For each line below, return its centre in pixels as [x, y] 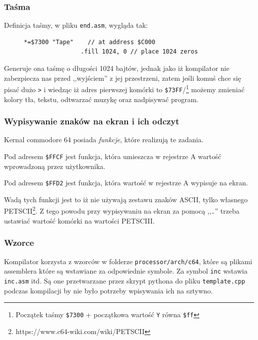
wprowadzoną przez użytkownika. [55, 166]
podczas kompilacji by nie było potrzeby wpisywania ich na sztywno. [108, 290]
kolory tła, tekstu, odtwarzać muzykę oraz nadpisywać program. [101, 99]
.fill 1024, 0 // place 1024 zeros [139, 52]
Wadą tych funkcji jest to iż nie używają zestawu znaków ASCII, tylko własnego [126, 199]
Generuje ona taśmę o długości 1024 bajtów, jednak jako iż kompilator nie [117, 68]
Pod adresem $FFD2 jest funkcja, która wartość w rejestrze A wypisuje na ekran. [126, 183]
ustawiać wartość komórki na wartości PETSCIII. [79, 220]
